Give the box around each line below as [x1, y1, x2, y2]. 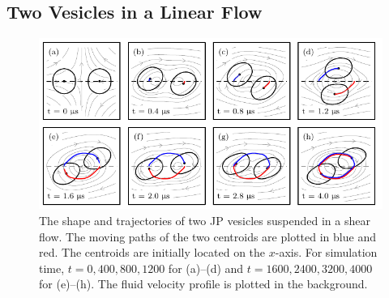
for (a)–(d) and [168, 259, 244, 276]
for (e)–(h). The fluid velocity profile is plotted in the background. [39, 275, 368, 292]
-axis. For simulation [275, 244, 378, 261]
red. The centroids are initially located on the [39, 244, 266, 261]
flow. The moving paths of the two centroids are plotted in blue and [39, 228, 376, 245]
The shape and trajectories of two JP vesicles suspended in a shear [39, 211, 370, 228]
